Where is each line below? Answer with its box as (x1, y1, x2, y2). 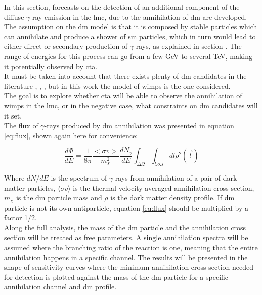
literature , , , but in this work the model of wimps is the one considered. (4, 80, 231, 91)
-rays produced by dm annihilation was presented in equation (44, 120, 234, 131)
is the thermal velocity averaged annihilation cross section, (73, 182, 254, 193)
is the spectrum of (51, 172, 107, 183)
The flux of (4, 120, 38, 131)
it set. (4, 110, 22, 121)
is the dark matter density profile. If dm (110, 192, 235, 203)
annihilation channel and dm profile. (4, 281, 117, 292)
